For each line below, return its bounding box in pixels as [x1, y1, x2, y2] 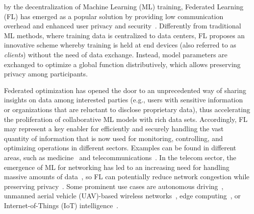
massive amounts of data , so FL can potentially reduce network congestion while [4, 171, 250, 182]
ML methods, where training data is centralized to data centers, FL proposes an [4, 30, 245, 40]
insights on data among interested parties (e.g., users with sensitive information [4, 95, 243, 105]
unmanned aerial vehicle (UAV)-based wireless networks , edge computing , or [4, 190, 241, 201]
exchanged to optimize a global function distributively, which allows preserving [4, 59, 241, 69]
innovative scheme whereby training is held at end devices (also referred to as [4, 40, 236, 50]
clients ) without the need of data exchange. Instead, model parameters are [4, 49, 228, 59]
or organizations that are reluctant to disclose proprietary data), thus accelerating [4, 104, 250, 114]
